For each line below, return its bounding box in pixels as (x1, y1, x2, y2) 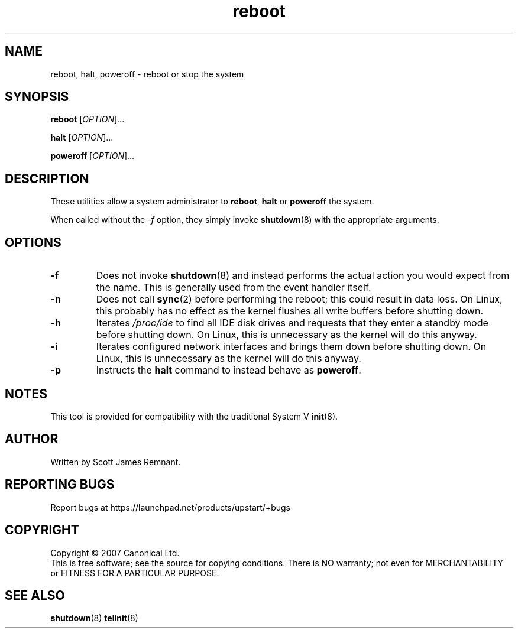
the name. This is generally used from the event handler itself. (96, 281, 371, 294)
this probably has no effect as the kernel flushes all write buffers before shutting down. (96, 305, 483, 317)
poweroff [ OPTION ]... (50, 151, 135, 161)
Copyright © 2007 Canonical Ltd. (50, 547, 180, 558)
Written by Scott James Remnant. (50, 456, 181, 467)
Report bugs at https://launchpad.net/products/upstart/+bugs (50, 502, 290, 512)
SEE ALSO (5, 587, 65, 603)
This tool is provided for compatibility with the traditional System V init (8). (50, 411, 338, 421)
